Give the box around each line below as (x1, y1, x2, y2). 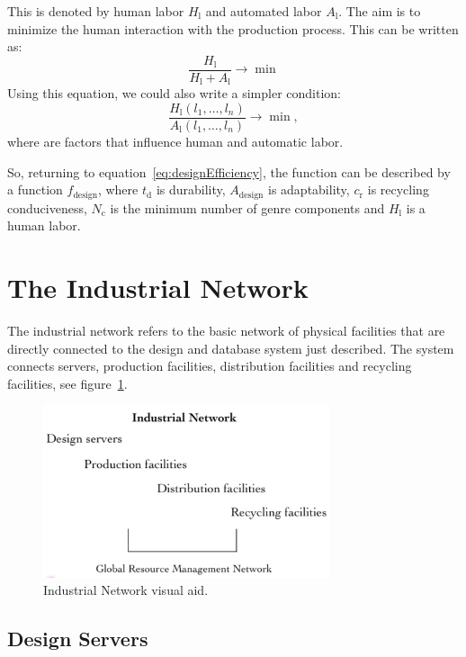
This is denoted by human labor (7, 2, 184, 20)
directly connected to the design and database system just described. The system (7, 338, 454, 357)
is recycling (367, 180, 429, 199)
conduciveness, (7, 198, 87, 217)
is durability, (156, 180, 226, 199)
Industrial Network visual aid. (43, 580, 209, 599)
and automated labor (205, 2, 322, 20)
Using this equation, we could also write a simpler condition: (7, 84, 341, 103)
